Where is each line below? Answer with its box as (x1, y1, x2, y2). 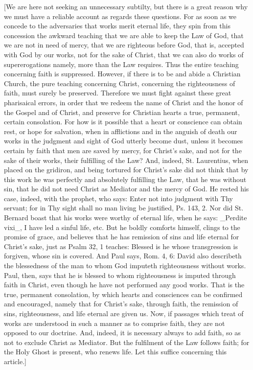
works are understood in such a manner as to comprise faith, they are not (4, 318, 225, 328)
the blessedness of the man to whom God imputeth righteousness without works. (4, 260, 246, 271)
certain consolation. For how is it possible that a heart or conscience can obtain (4, 116, 242, 127)
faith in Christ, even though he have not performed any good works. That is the (4, 279, 245, 290)
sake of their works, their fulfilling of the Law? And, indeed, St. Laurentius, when (4, 155, 248, 165)
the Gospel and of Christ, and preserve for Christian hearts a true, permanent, (4, 107, 240, 117)
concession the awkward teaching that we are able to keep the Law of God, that (4, 30, 244, 40)
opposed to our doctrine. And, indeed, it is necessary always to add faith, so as (4, 327, 241, 338)
